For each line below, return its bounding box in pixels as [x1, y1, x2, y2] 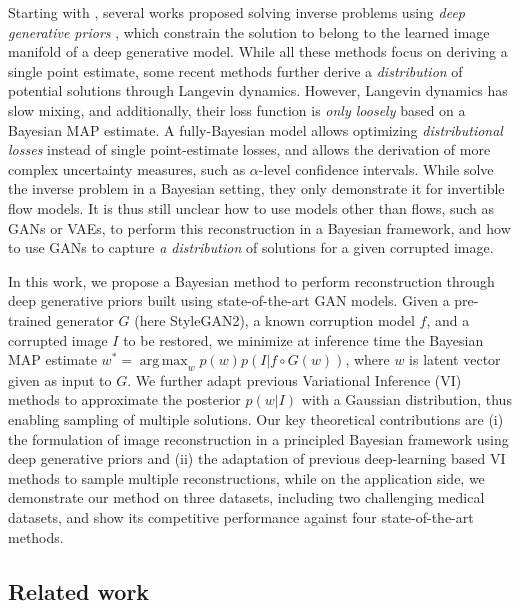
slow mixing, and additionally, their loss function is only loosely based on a [8, 99, 466, 120]
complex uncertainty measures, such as [8, 158, 246, 179]
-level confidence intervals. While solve [258, 158, 494, 179]
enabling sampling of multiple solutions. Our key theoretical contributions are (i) [8, 409, 504, 430]
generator [56, 309, 114, 330]
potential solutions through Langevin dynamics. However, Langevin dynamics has [8, 80, 508, 101]
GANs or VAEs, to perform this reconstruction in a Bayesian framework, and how [8, 217, 511, 238]
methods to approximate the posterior [8, 389, 241, 410]
